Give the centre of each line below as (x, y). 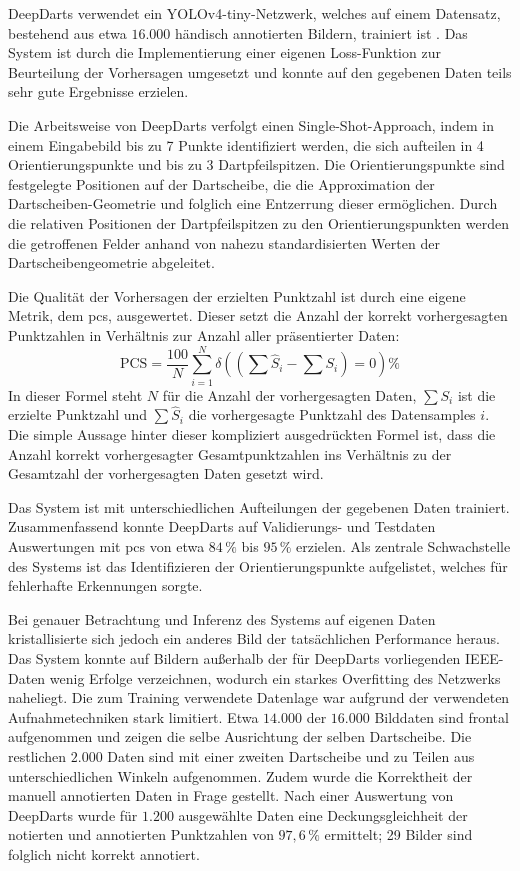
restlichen (37, 755)
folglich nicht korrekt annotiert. (104, 853)
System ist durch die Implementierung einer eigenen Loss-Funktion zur (224, 52)
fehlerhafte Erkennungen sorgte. (105, 585)
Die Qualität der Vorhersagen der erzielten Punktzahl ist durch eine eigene (237, 295)
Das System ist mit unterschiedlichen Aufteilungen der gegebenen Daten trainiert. (259, 506)
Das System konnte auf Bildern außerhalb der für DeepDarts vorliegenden (234, 657)
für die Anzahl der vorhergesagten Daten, (289, 394)
